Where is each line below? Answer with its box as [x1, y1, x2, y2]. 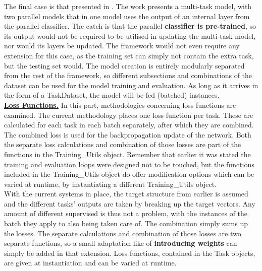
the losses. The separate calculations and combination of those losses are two [4, 228, 241, 238]
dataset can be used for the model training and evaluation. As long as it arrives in [4, 80, 258, 90]
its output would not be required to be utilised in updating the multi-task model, [4, 30, 256, 41]
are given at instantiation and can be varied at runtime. [4, 257, 177, 268]
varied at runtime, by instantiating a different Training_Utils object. [4, 178, 217, 189]
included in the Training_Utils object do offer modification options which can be [4, 169, 254, 179]
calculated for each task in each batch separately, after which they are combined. [4, 119, 254, 130]
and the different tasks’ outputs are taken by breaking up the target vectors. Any [4, 198, 255, 209]
